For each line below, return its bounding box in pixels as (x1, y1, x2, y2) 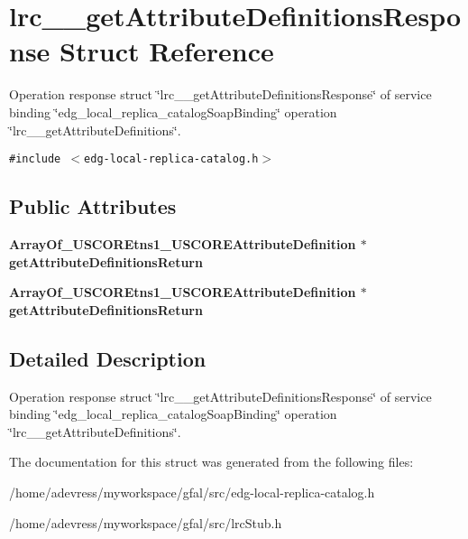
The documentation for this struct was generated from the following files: (9, 452, 414, 471)
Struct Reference (60, 33, 274, 70)
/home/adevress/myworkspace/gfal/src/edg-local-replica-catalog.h (9, 482, 375, 501)
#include (9, 153, 61, 166)
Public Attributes (9, 192, 177, 220)
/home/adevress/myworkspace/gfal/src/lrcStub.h (9, 513, 282, 532)
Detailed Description (9, 344, 206, 372)
